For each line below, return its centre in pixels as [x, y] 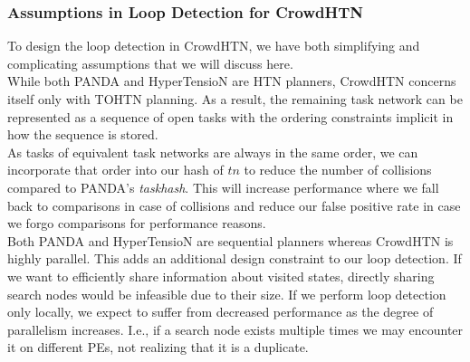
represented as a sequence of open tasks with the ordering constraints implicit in [230, 116]
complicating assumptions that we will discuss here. [150, 63]
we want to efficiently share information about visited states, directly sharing [221, 276]
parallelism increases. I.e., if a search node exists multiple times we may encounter [235, 329]
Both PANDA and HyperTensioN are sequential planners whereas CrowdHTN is [230, 240]
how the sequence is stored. [83, 134]
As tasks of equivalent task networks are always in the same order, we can [213, 152]
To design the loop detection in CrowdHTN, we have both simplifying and [214, 46]
